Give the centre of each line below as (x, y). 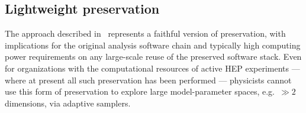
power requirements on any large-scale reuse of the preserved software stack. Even (153, 56)
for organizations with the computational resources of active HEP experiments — (152, 68)
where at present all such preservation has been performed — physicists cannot (148, 80)
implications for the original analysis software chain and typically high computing (153, 45)
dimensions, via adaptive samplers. (68, 103)
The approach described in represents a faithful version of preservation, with (145, 33)
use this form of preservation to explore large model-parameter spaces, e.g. (140, 91)
